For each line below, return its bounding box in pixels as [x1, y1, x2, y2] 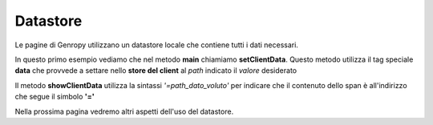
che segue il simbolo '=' [14, 92, 95, 102]
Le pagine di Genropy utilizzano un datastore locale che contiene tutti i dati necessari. [14, 40, 298, 50]
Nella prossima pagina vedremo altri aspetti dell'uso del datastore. [14, 107, 234, 116]
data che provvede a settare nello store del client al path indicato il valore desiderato [14, 66, 297, 75]
